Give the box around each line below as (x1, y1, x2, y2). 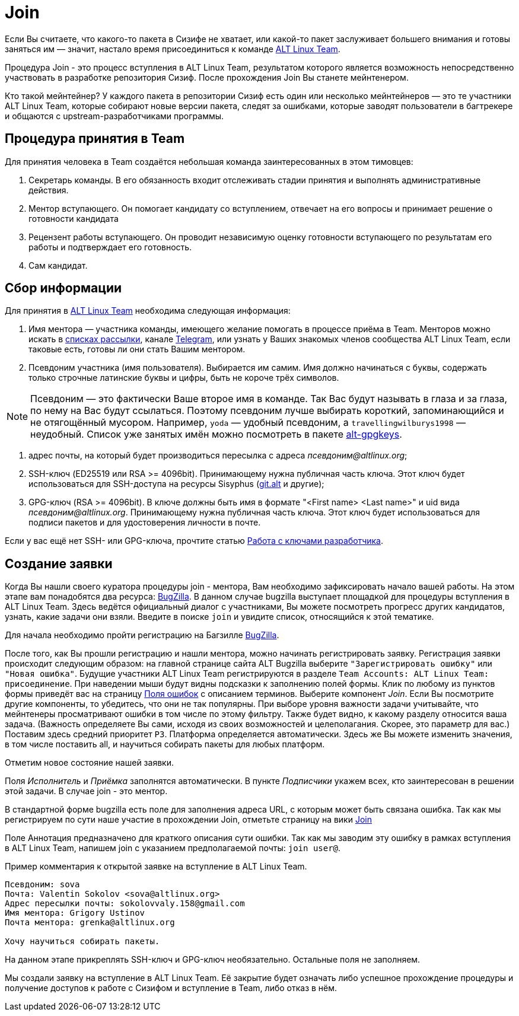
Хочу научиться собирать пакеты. (5, 937, 160, 947)
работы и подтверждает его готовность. (28, 241, 192, 252)
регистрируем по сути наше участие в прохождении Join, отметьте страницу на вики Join (5, 814, 372, 825)
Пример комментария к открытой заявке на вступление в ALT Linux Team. (5, 861, 307, 872)
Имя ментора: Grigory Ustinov (5, 908, 145, 918)
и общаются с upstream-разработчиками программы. (5, 110, 224, 121)
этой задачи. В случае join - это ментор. (5, 786, 168, 797)
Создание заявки (5, 556, 113, 571)
